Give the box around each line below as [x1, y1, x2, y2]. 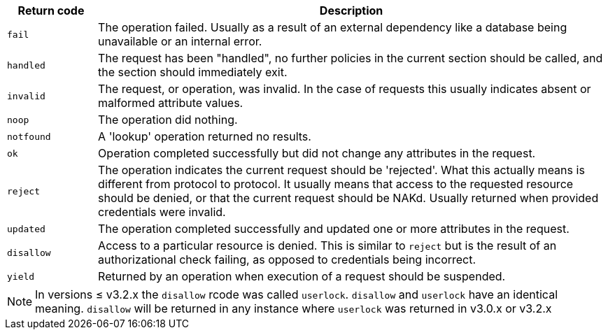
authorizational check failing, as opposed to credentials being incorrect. [98, 252, 476, 266]
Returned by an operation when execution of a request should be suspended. [98, 269, 506, 283]
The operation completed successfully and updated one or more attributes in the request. [98, 222, 570, 236]
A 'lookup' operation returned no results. [98, 129, 311, 143]
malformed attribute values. [98, 96, 243, 110]
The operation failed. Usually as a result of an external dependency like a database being [98, 20, 567, 34]
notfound [7, 131, 51, 142]
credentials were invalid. [98, 205, 226, 219]
